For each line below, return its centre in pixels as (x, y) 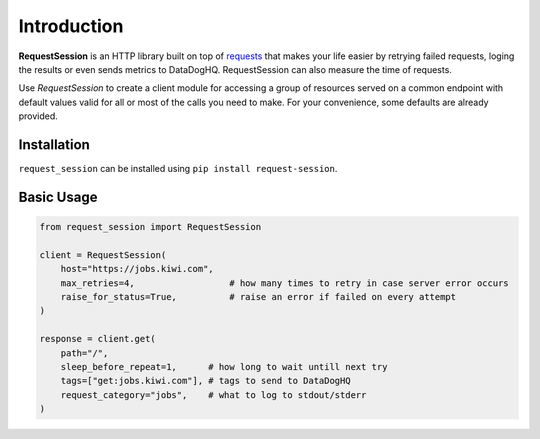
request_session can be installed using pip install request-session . (178, 169)
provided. (38, 116)
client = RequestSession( (103, 254)
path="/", (84, 353)
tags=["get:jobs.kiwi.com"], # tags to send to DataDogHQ (205, 381)
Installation (54, 144)
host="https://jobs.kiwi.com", (137, 269)
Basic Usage (58, 196)
